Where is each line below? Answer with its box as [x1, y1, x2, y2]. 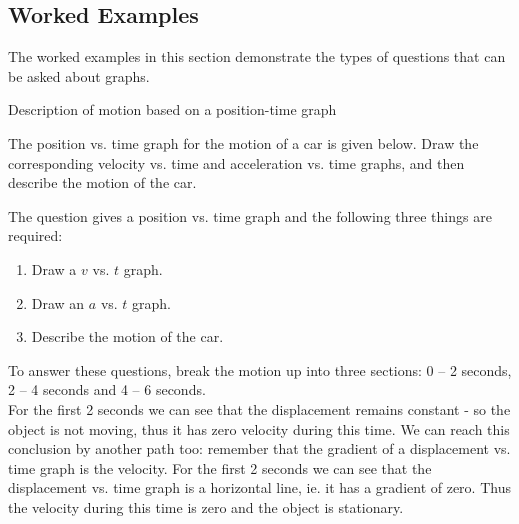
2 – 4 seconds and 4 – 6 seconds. [8, 379, 206, 400]
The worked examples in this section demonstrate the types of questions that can [8, 46, 506, 67]
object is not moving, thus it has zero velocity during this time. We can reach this [8, 418, 510, 439]
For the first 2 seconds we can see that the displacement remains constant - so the [8, 398, 511, 419]
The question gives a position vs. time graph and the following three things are [8, 205, 492, 226]
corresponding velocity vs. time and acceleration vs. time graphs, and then [8, 152, 465, 173]
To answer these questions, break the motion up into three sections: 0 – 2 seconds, [8, 359, 512, 380]
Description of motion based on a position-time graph [8, 99, 337, 120]
